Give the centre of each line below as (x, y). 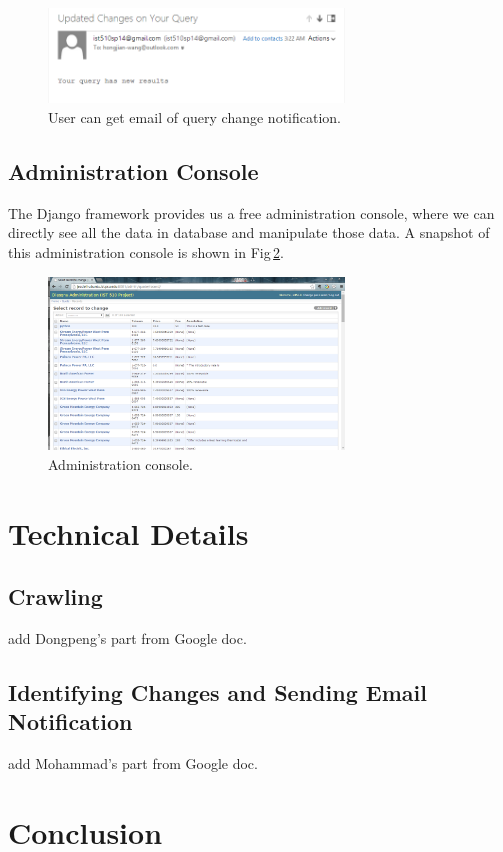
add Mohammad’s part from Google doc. (133, 763)
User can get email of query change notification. (194, 117)
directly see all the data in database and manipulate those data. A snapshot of (249, 232)
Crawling (55, 596)
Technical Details (128, 532)
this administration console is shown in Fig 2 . (146, 252)
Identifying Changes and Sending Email (217, 691)
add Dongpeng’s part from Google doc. (127, 638)
